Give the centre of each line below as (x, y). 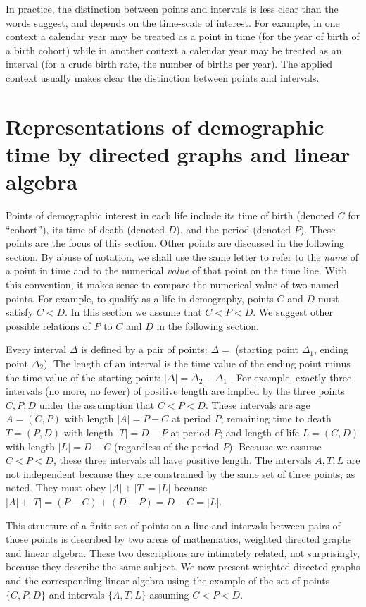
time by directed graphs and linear (178, 153)
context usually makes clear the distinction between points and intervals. (163, 77)
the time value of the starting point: (83, 377)
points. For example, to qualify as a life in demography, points (140, 298)
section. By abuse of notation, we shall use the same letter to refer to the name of (182, 256)
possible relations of (48, 325)
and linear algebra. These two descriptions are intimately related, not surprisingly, (183, 552)
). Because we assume (275, 446)
